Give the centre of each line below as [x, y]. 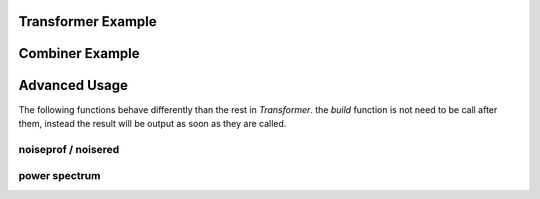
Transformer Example [87, 21]
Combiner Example [79, 53]
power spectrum [59, 176]
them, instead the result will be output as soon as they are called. [152, 123]
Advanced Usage [73, 85]
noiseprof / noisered [69, 149]
